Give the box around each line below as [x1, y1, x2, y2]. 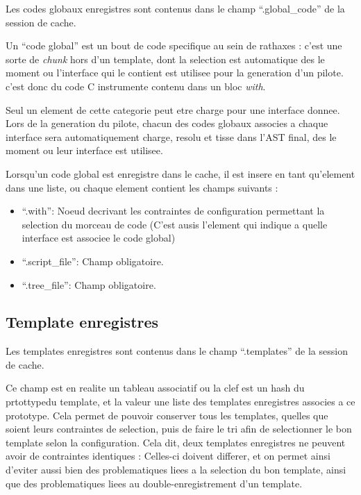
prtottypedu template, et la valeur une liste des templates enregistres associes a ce [6, 394, 355, 409]
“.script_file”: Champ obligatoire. [22, 253, 164, 268]
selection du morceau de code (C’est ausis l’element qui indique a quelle [22, 217, 328, 231]
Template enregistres [6, 311, 159, 333]
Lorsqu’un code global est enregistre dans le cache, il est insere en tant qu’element [6, 166, 355, 181]
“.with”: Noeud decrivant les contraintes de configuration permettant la [22, 203, 325, 218]
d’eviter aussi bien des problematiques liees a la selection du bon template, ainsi [6, 462, 346, 477]
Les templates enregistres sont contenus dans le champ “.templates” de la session [6, 344, 348, 358]
